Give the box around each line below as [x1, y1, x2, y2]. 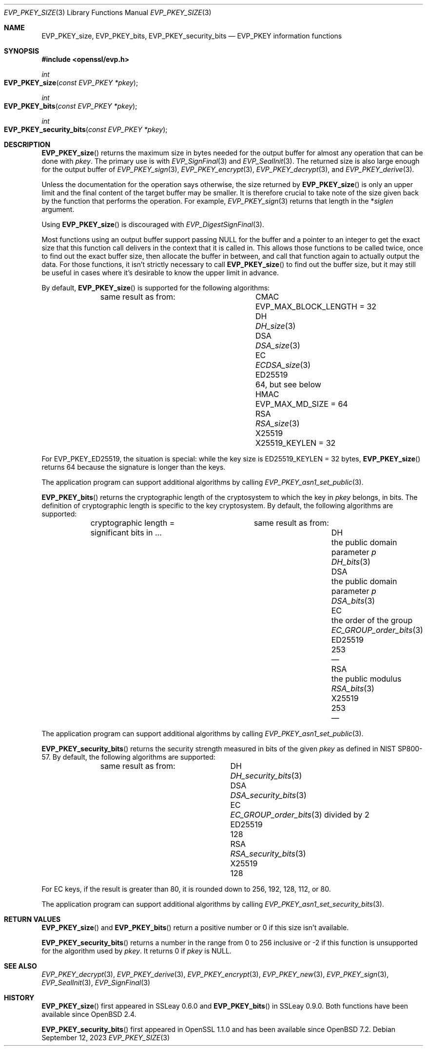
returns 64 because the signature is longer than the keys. [41, 463, 226, 471]
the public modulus [331, 674, 402, 684]
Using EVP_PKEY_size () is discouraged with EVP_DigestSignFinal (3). [41, 220, 264, 229]
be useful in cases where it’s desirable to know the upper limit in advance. [41, 268, 279, 277]
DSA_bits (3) [331, 596, 375, 606]
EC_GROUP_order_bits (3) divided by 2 [230, 810, 369, 820]
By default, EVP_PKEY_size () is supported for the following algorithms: [41, 284, 270, 292]
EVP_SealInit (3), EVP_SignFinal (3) [41, 978, 151, 987]
